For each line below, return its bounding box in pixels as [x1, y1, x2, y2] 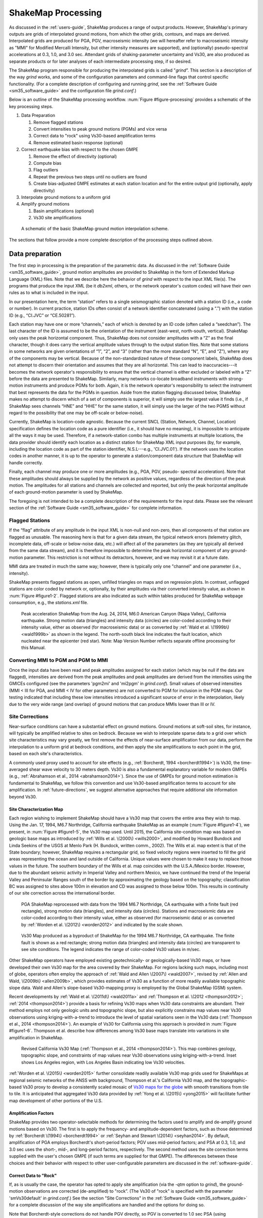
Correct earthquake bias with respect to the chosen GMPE [21, 147, 138, 152]
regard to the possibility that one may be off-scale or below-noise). [9, 410, 144, 416]
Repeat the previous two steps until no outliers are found [33, 173, 147, 180]
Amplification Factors [9, 1110, 54, 1116]
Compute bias [33, 160, 62, 166]
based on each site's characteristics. [9, 751, 83, 757]
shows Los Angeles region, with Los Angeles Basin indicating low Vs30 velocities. [21, 1059, 186, 1065]
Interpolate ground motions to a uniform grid [21, 194, 111, 200]
